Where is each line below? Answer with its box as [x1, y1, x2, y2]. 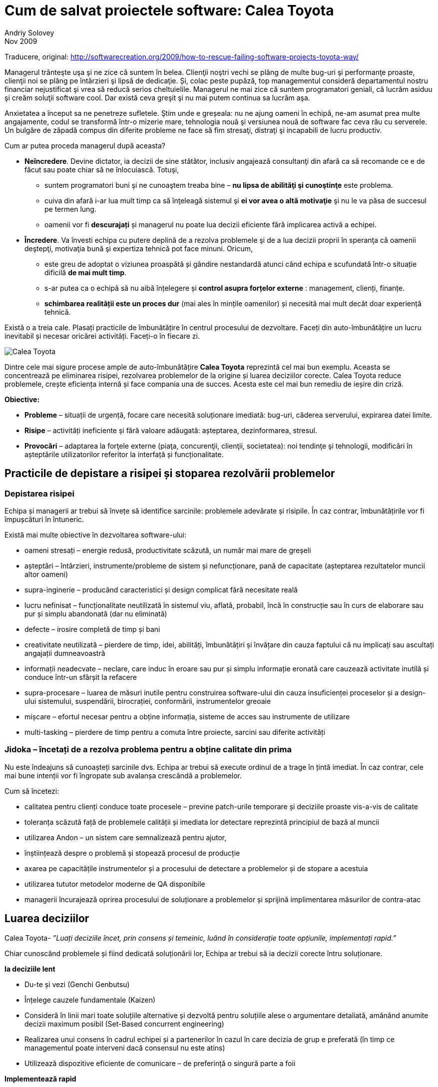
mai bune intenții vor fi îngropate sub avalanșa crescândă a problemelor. [4, 771, 242, 780]
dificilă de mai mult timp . [44, 268, 127, 277]
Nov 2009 [4, 36, 37, 45]
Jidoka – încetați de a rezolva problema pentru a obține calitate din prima [4, 744, 292, 755]
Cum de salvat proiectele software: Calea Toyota [4, 2, 334, 19]
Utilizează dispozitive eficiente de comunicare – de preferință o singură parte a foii [24, 1059, 296, 1068]
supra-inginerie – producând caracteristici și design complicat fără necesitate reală [24, 585, 298, 594]
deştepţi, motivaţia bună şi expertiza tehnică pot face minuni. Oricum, [24, 244, 253, 253]
